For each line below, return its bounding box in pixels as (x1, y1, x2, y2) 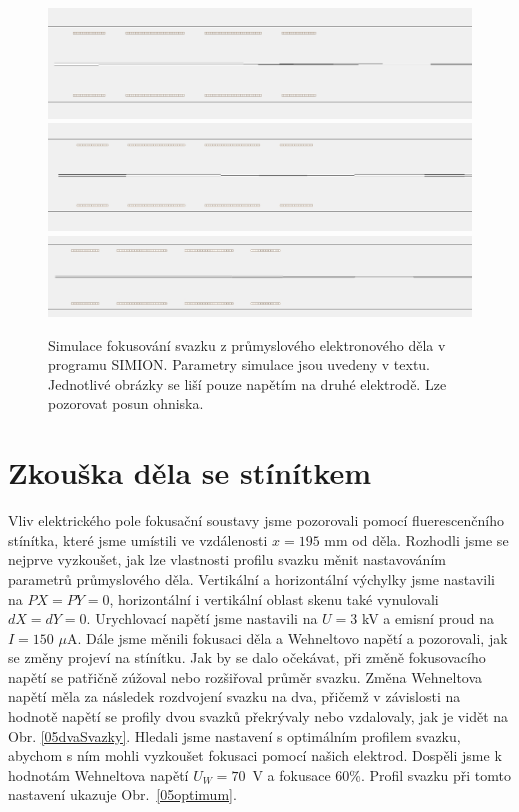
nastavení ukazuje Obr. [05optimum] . (8, 784, 237, 805)
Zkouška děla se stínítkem (8, 452, 372, 493)
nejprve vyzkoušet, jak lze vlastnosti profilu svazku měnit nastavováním (8, 549, 446, 570)
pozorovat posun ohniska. (48, 393, 204, 414)
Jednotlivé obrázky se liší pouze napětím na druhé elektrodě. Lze (48, 373, 447, 394)
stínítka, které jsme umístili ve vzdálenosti (8, 529, 268, 550)
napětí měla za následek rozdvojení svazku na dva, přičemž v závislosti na (8, 686, 461, 707)
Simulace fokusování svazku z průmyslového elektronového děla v (48, 334, 446, 355)
